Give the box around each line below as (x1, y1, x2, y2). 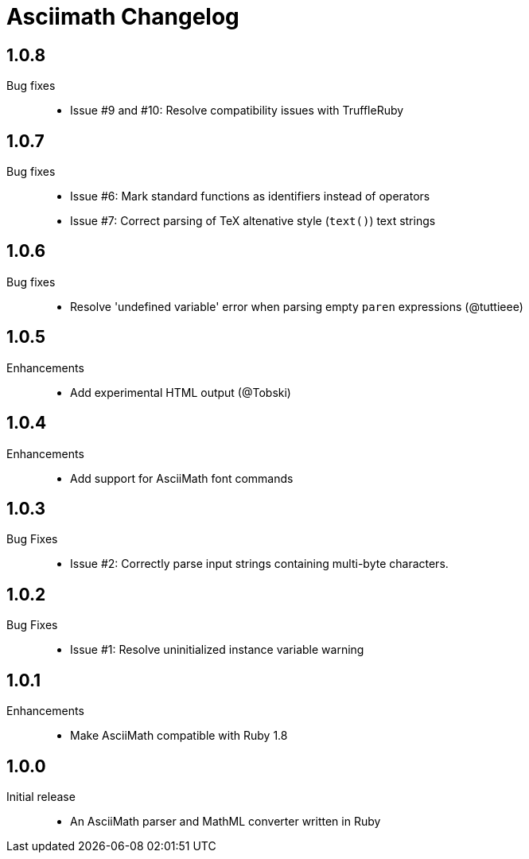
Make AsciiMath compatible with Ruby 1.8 (70, 729, 288, 743)
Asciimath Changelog (6, 3, 239, 30)
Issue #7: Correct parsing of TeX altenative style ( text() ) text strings (70, 214, 436, 228)
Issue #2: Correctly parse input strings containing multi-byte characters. (70, 557, 449, 571)
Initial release (6, 789, 76, 803)
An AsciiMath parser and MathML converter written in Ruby (70, 814, 381, 828)
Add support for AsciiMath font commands (70, 471, 294, 485)
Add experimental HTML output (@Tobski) (70, 385, 291, 399)
